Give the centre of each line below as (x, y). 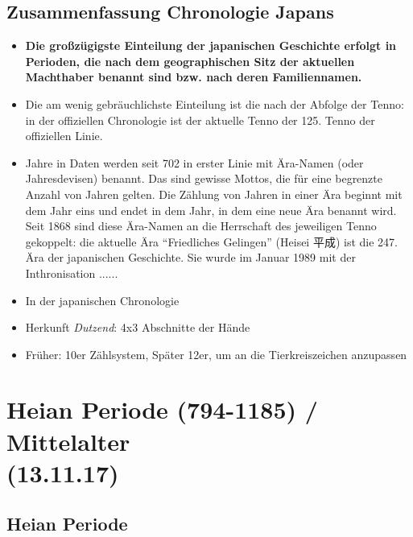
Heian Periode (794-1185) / (162, 409)
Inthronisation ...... (72, 273)
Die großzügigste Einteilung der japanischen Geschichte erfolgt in (211, 45)
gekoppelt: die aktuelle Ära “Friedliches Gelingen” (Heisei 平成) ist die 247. (211, 241)
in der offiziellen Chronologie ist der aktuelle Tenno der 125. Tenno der (200, 120)
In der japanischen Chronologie (102, 300)
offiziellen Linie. (64, 136)
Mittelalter (68, 441)
